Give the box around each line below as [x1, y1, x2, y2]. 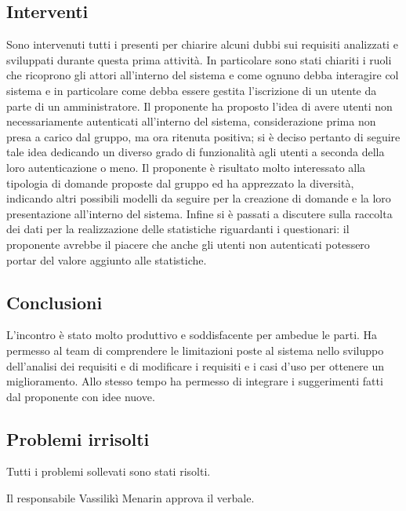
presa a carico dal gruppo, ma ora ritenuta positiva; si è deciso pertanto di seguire [6, 128, 401, 144]
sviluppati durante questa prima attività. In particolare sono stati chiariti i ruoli [6, 51, 392, 68]
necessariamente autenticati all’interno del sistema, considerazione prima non [6, 113, 376, 130]
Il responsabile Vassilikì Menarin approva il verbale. [6, 490, 255, 506]
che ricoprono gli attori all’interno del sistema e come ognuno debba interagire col [6, 67, 399, 83]
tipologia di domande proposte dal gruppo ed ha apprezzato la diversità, [6, 174, 354, 191]
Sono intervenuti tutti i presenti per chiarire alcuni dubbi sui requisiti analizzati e [6, 36, 398, 53]
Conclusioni [6, 290, 103, 314]
